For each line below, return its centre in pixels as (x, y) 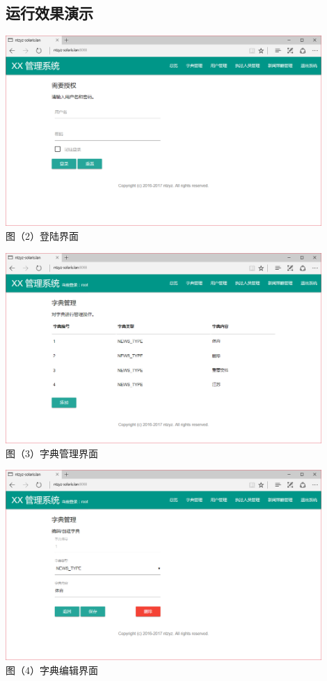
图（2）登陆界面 (42, 236)
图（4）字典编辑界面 (52, 669)
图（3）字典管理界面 (52, 453)
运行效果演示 (49, 13)
